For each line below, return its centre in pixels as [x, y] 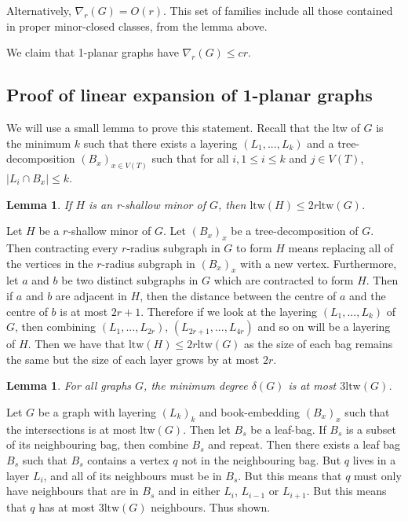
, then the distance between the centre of [238, 295]
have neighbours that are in [73, 491]
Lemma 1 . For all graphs [69, 385]
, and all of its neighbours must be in [133, 475]
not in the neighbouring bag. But [261, 459]
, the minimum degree [196, 385]
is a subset [372, 429]
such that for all [190, 158]
